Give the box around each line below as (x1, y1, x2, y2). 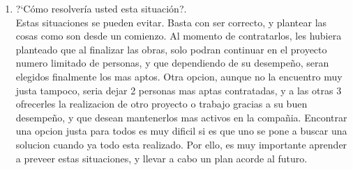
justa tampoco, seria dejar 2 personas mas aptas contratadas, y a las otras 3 (15, 83, 342, 97)
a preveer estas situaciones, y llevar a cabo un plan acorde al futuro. (15, 151, 308, 165)
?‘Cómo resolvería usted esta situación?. (15, 1, 187, 15)
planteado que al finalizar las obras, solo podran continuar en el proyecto (15, 42, 327, 56)
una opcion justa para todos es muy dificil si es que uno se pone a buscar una (15, 124, 347, 138)
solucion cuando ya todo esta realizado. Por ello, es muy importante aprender (15, 137, 347, 151)
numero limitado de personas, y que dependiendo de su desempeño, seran (15, 56, 329, 70)
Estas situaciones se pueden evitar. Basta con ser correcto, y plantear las (15, 15, 327, 29)
